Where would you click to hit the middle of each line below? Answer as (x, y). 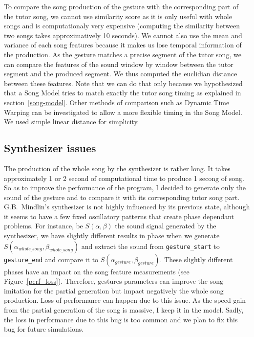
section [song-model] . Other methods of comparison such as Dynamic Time (117, 102)
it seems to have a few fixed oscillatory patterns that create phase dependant (119, 216)
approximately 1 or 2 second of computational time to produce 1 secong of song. (124, 178)
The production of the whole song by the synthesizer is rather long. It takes (117, 168)
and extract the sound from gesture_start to (150, 246)
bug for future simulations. (44, 329)
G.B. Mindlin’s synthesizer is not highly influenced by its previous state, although (127, 207)
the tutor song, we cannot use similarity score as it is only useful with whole (118, 16)
